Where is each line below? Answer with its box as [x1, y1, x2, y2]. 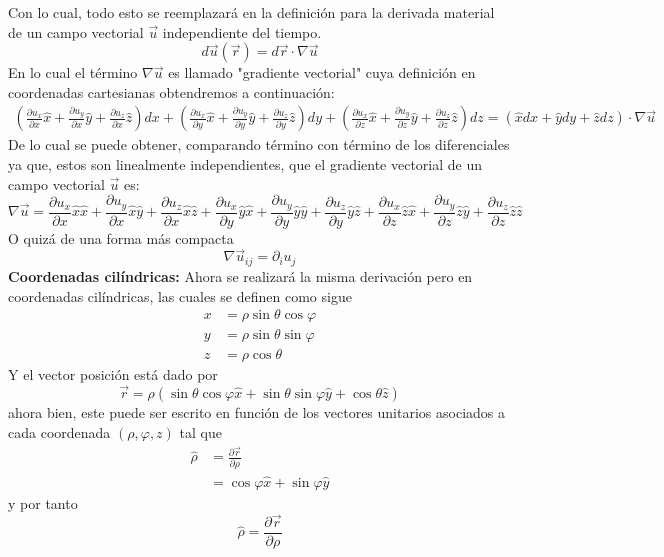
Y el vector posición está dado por [8, 364, 218, 385]
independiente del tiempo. [162, 21, 322, 42]
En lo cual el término [8, 62, 138, 83]
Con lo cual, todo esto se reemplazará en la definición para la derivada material [8, 2, 495, 22]
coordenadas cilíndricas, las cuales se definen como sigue [8, 285, 352, 306]
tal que [179, 421, 222, 442]
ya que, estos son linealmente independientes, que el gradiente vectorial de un [8, 154, 483, 174]
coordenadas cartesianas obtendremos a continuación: [8, 81, 335, 102]
